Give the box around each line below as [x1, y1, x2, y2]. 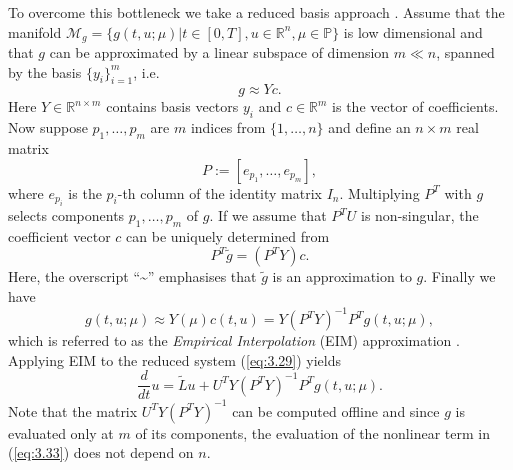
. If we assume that [209, 205, 327, 226]
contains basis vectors [106, 96, 239, 117]
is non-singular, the [360, 205, 479, 226]
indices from [190, 117, 266, 138]
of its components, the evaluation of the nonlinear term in [135, 422, 490, 443]
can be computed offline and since [232, 400, 440, 421]
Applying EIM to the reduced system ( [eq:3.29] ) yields [8, 349, 341, 370]
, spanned [436, 42, 495, 63]
